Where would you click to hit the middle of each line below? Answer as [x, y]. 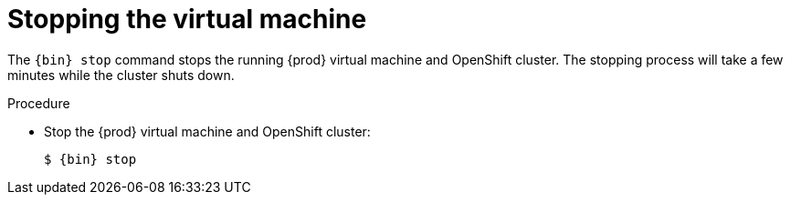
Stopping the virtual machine [187, 19]
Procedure [39, 103]
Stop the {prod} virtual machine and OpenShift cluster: [207, 131]
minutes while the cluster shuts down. [121, 75]
